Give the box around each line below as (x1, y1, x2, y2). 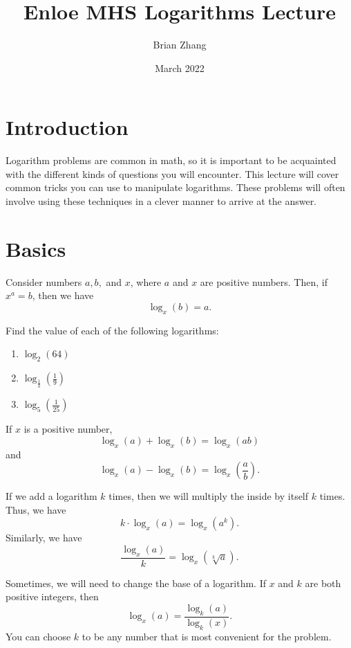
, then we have (32, 288, 94, 303)
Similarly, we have (6, 530, 82, 545)
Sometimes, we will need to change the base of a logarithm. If (6, 575, 266, 590)
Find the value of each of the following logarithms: (6, 323, 219, 337)
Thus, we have (6, 502, 66, 516)
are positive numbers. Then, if (200, 274, 328, 289)
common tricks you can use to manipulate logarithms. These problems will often (6, 180, 345, 195)
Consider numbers (6, 274, 82, 289)
